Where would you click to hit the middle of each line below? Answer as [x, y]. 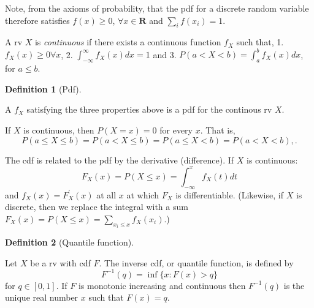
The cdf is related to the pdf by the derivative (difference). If [120, 160]
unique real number [42, 297]
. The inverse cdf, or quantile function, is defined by [196, 262]
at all [106, 194]
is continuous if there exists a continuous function [128, 42]
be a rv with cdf [60, 262]
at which [143, 194]
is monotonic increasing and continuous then [162, 285]
